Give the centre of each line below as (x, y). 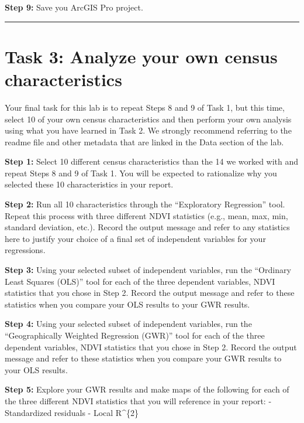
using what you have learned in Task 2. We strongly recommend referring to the (148, 130)
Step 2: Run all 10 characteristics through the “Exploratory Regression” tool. (145, 204)
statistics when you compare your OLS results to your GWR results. (127, 304)
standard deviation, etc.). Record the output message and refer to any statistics (147, 227)
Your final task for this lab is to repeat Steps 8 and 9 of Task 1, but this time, (145, 107)
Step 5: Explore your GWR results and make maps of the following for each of (147, 389)
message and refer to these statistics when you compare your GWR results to (143, 358)
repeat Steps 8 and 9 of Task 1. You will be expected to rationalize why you (141, 173)
